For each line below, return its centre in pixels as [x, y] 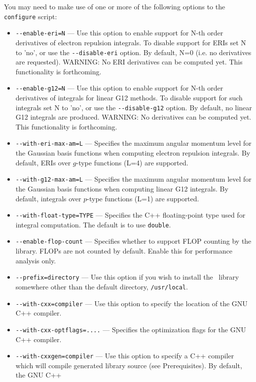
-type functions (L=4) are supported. [132, 162]
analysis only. [36, 260]
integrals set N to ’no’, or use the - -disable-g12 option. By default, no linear [134, 107]
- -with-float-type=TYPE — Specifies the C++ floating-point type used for [130, 215]
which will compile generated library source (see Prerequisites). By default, [129, 365]
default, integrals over [48, 198]
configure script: [31, 16]
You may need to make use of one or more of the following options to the [115, 6]
